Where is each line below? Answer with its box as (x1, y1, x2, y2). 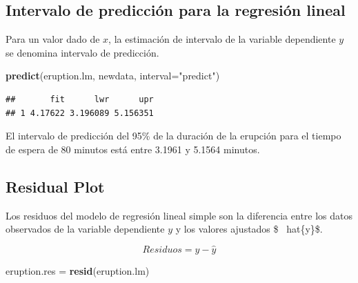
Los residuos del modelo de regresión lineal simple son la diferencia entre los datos (6, 208, 353, 222)
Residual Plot (6, 175, 105, 197)
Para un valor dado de (6, 32, 100, 46)
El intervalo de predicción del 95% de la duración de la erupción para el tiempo (6, 128, 341, 143)
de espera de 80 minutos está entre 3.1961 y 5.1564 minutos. (6, 141, 260, 156)
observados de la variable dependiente (6, 222, 165, 236)
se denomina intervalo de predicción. (6, 45, 159, 59)
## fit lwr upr (6, 94, 154, 104)
